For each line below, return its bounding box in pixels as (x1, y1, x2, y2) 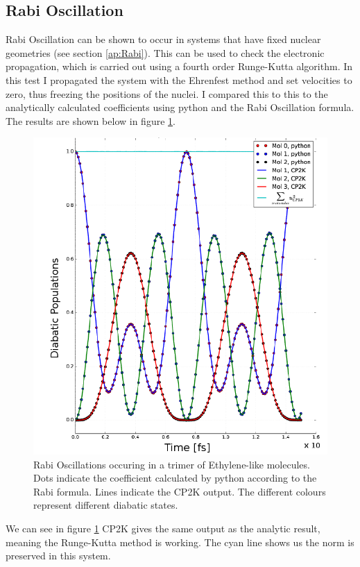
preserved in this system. (6, 548, 111, 563)
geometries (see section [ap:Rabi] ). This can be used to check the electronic (6, 45, 325, 60)
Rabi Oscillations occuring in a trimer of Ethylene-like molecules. (33, 457, 310, 471)
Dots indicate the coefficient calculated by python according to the (33, 471, 317, 485)
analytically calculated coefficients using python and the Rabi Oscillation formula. (6, 100, 354, 115)
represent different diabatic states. (33, 498, 178, 512)
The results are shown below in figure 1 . (6, 113, 175, 128)
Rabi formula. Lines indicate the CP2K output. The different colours (33, 484, 326, 498)
